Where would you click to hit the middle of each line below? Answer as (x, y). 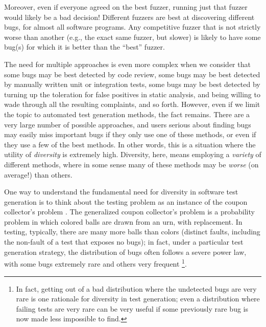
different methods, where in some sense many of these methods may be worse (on (131, 164)
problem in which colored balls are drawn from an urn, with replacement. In (123, 221)
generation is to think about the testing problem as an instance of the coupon (126, 201)
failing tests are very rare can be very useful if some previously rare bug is (132, 308)
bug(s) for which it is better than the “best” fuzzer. (84, 47)
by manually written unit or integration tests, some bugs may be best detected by (132, 84)
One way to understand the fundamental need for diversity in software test (121, 192)
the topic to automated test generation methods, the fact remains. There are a (127, 114)
